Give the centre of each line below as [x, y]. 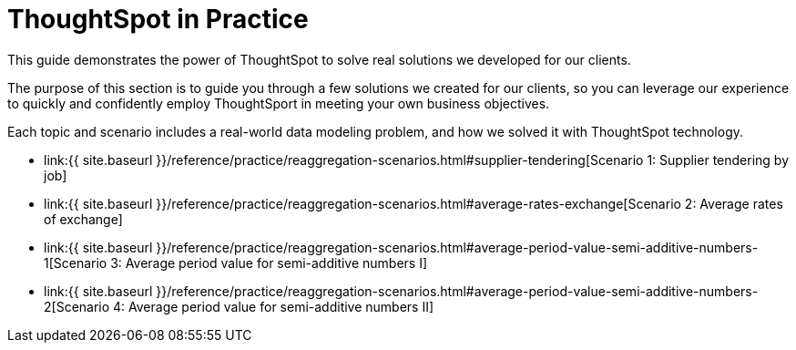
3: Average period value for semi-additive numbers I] [269, 262]
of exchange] [83, 219]
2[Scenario [77, 306]
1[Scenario [76, 262]
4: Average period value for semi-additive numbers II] [274, 306]
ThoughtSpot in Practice [158, 19]
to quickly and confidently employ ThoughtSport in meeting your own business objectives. [279, 103]
